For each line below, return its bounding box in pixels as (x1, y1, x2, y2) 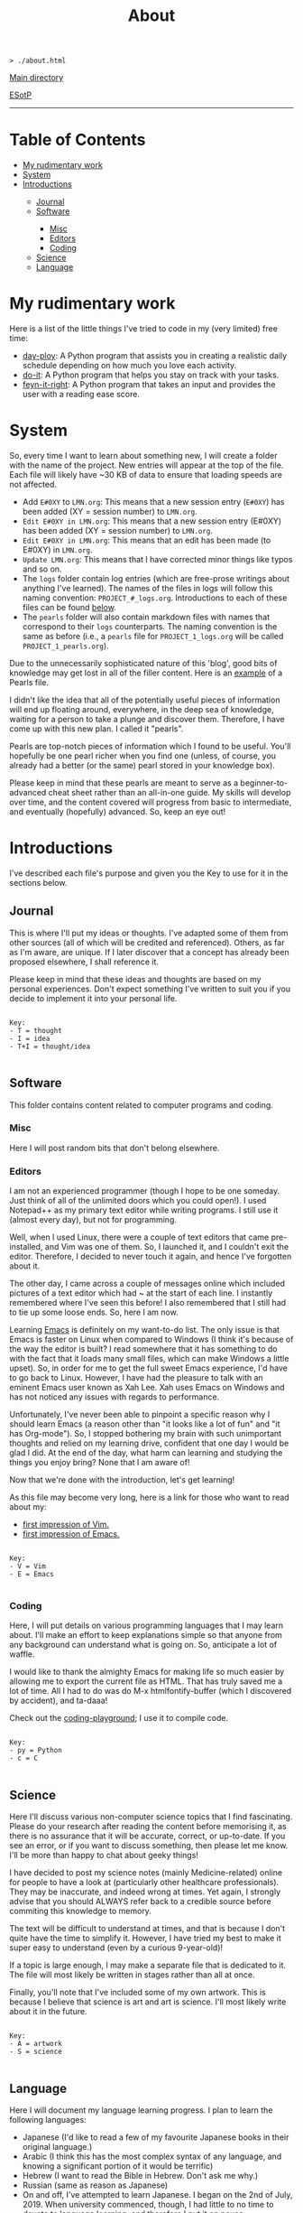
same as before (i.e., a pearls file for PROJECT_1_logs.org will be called (22, 631, 284, 641)
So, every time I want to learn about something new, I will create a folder (9, 451, 278, 460)
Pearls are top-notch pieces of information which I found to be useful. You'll (9, 741, 291, 751)
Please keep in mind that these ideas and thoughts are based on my (9, 973, 262, 984)
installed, (9, 1241, 43, 1252)
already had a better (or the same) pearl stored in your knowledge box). (9, 760, 275, 770)
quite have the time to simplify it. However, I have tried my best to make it (9, 1933, 281, 1944)
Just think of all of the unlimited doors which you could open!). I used (9, 1195, 267, 1206)
